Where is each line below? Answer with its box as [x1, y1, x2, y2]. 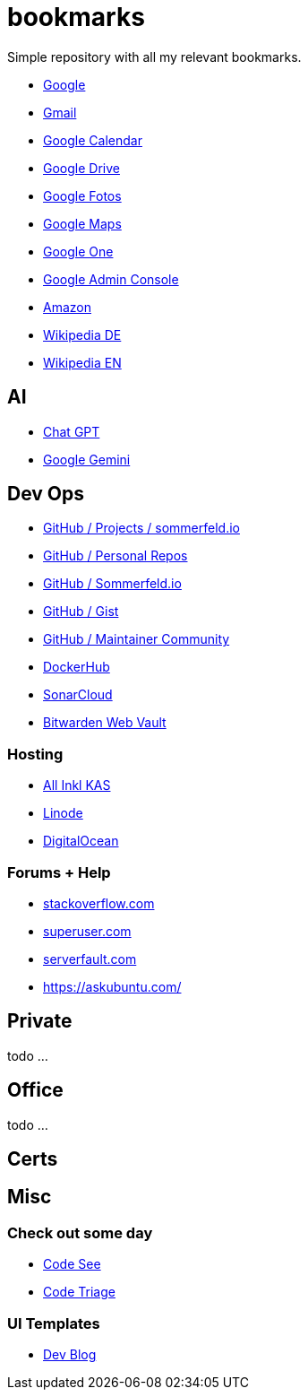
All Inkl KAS [43, 777, 111, 794]
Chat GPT [43, 423, 100, 439]
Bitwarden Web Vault [43, 715, 167, 731]
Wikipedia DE [43, 326, 122, 343]
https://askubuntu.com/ [43, 978, 182, 994]
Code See [43, 1256, 101, 1272]
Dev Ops [7, 482, 85, 506]
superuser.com [43, 923, 132, 939]
